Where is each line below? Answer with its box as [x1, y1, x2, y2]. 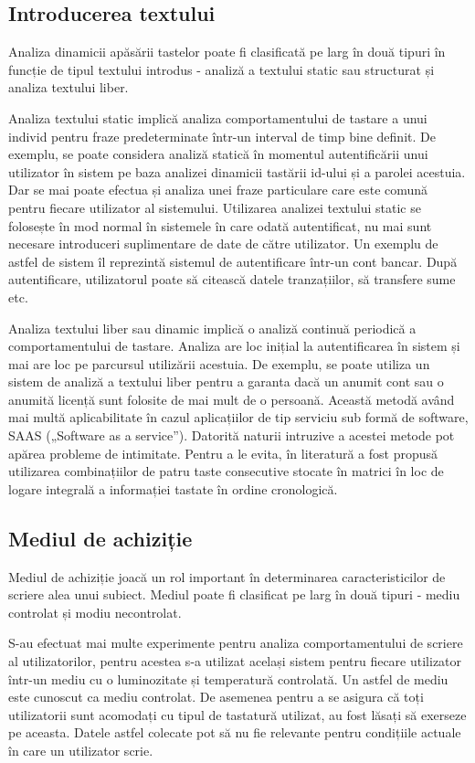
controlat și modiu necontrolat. [8, 602, 182, 621]
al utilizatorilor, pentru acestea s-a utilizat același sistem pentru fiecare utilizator [8, 652, 462, 671]
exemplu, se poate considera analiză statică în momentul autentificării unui [8, 144, 428, 164]
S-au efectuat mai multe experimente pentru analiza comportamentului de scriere [8, 633, 463, 652]
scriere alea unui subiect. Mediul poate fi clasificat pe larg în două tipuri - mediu [8, 585, 460, 604]
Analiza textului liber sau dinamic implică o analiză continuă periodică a [8, 318, 417, 337]
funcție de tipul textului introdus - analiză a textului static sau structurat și [8, 59, 435, 79]
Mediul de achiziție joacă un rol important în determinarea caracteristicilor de [8, 567, 446, 586]
